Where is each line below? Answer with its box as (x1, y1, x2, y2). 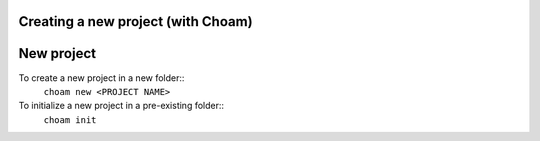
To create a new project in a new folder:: (18, 71, 185, 84)
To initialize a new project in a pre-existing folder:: (18, 100, 225, 112)
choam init (43, 114, 97, 125)
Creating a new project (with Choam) (18, 13, 254, 30)
